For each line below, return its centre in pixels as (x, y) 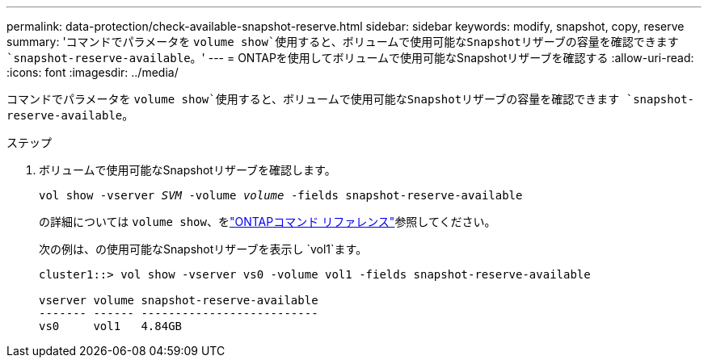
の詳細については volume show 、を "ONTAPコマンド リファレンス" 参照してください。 (268, 222)
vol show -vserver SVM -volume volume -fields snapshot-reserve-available (281, 195)
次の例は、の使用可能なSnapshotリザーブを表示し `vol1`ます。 (203, 249)
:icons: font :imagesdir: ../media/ (93, 72)
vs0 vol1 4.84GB (111, 326)
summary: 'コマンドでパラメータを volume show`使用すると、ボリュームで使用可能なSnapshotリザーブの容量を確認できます (343, 42)
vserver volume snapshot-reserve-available (179, 300)
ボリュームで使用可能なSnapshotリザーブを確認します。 (188, 170)
